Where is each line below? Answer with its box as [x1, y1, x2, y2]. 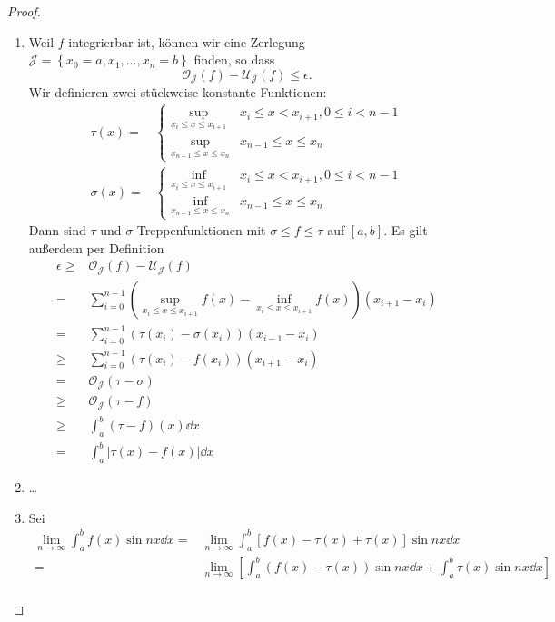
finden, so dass [193, 50, 275, 69]
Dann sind [28, 221, 86, 240]
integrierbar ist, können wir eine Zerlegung [68, 32, 305, 51]
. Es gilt [383, 221, 428, 240]
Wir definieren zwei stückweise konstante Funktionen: [28, 83, 327, 102]
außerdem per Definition [28, 238, 164, 257]
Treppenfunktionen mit [136, 221, 266, 240]
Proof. [7, 2, 41, 20]
